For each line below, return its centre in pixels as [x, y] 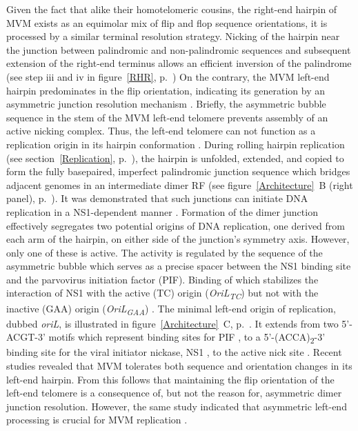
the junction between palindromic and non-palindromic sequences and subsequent [179, 49]
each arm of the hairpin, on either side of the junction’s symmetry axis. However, [178, 239]
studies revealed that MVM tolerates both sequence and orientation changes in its [179, 366]
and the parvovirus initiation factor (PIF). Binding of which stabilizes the [162, 279]
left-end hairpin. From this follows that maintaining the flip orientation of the [170, 379]
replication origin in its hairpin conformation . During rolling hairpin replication [176, 144]
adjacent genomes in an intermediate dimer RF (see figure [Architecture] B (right [180, 184]
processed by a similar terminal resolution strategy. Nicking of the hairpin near [173, 36]
